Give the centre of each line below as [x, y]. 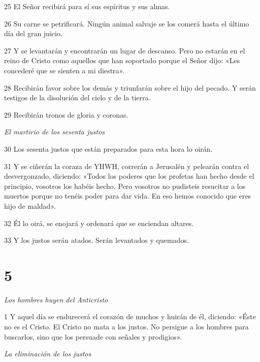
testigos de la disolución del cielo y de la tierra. [77, 98]
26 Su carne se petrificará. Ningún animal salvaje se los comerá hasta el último [127, 23]
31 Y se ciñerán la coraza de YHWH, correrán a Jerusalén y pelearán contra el [127, 166]
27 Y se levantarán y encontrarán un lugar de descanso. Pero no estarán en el [125, 50]
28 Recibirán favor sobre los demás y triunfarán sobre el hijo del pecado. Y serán [130, 87]
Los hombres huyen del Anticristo [56, 299]
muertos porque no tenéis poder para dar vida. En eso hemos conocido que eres [128, 196]
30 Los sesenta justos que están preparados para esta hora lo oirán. [108, 148]
